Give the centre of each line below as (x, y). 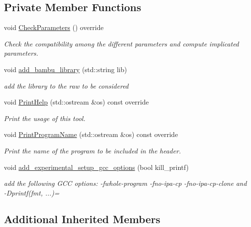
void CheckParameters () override (54, 27)
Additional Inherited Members (82, 219)
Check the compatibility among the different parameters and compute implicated (122, 43)
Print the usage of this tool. (45, 118)
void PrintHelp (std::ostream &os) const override (76, 102)
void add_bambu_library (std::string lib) (65, 69)
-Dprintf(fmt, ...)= (32, 192)
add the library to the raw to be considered (66, 85)
